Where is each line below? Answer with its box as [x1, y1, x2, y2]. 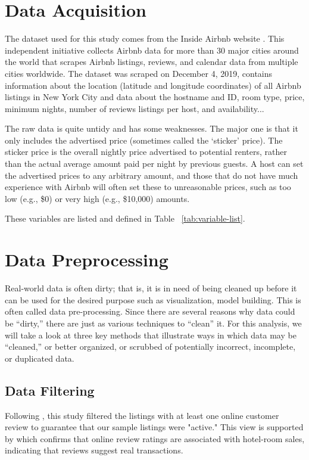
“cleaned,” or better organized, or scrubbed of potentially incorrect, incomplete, [5, 340, 296, 353]
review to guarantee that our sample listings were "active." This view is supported [5, 421, 304, 433]
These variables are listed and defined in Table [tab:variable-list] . [5, 212, 245, 225]
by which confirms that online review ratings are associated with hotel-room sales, [5, 432, 305, 445]
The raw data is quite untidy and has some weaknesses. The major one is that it [5, 122, 298, 135]
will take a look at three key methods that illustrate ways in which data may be [5, 328, 296, 341]
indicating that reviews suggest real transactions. [5, 444, 183, 456]
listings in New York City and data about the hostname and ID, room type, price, [5, 91, 305, 103]
